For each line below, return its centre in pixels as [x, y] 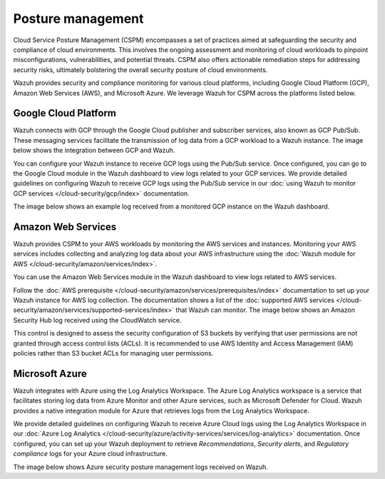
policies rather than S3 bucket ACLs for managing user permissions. [113, 353]
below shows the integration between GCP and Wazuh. [94, 151]
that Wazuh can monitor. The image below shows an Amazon [266, 310]
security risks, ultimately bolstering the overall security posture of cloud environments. [140, 70]
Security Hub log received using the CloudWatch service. [97, 320]
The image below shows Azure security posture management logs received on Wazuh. [141, 467]
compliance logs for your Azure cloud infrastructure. [90, 454]
